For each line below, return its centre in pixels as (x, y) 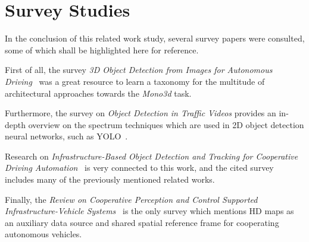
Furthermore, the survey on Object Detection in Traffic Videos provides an (141, 113)
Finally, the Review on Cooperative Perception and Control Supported (131, 199)
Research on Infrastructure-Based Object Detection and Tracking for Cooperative (152, 156)
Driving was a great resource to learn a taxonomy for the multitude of (135, 81)
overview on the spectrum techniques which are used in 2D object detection (166, 124)
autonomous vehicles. (43, 234)
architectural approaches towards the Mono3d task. (98, 93)
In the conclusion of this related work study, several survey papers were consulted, (155, 38)
